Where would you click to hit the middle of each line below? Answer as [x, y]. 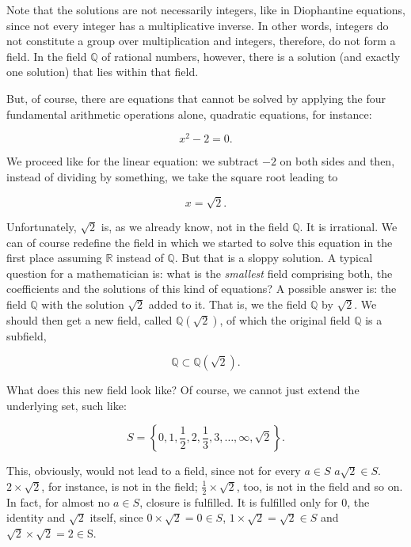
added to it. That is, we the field [228, 304]
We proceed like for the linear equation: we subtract [133, 161]
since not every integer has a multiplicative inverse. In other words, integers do [198, 25]
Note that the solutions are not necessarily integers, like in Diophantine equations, [206, 9]
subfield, [27, 335]
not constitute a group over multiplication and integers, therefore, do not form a [201, 41]
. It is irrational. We [348, 226]
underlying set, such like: [67, 405]
